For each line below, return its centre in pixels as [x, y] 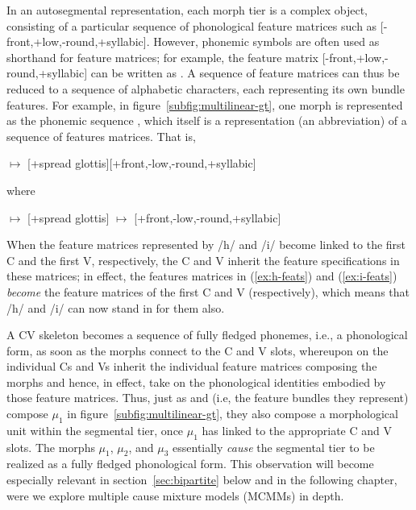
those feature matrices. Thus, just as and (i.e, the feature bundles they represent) [208, 398]
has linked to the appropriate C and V [297, 430]
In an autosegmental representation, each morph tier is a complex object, [187, 10]
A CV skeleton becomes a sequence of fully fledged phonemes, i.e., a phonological [207, 335]
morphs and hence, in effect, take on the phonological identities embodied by [196, 381]
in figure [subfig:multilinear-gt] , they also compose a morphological [233, 414]
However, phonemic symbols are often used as [266, 41]
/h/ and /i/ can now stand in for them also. [116, 307]
